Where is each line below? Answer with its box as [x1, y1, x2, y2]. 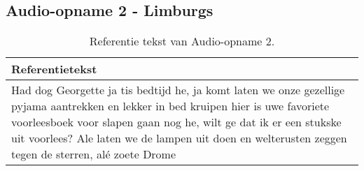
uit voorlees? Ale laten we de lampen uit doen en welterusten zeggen [11, 130, 347, 147]
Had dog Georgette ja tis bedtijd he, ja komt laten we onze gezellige [11, 82, 345, 98]
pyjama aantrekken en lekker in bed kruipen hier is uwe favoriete [11, 98, 330, 114]
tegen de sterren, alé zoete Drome [11, 146, 176, 163]
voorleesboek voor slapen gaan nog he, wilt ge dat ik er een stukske [11, 114, 342, 131]
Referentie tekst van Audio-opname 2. [89, 33, 275, 50]
